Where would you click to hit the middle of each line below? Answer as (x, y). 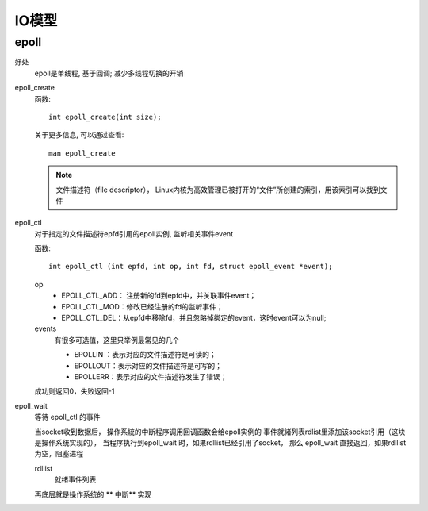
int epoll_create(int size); (105, 117)
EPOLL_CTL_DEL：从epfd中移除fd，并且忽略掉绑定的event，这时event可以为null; (194, 318)
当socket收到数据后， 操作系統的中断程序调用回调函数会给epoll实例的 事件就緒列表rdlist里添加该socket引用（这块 (220, 432)
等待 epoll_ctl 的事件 (67, 417)
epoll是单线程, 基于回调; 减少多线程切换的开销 (109, 73)
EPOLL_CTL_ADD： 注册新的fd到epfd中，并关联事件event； (159, 296)
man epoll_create (82, 153)
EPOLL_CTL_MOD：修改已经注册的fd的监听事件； (142, 306)
